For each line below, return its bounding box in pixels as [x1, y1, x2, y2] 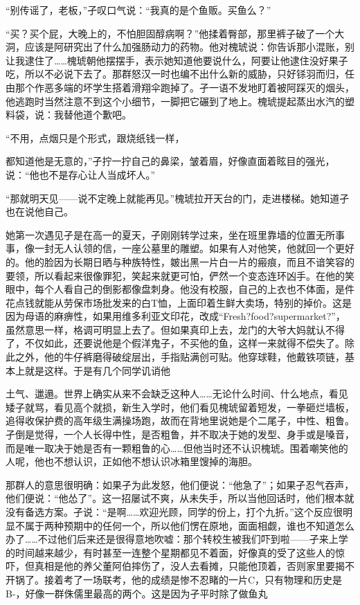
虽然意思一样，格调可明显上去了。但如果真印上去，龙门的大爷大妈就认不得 [6, 322, 345, 336]
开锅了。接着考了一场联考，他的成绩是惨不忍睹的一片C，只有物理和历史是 [6, 572, 343, 586]
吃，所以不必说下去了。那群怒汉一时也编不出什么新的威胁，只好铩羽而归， [6, 66, 345, 81]
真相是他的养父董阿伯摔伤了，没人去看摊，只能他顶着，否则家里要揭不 [34, 559, 354, 573]
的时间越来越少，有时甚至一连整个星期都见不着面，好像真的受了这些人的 [6, 545, 335, 559]
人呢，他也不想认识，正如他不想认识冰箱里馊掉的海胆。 [6, 454, 258, 469]
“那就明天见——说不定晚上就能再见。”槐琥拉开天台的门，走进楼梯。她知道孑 [6, 190, 350, 205]
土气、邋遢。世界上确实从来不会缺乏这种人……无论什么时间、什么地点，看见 [6, 386, 348, 401]
